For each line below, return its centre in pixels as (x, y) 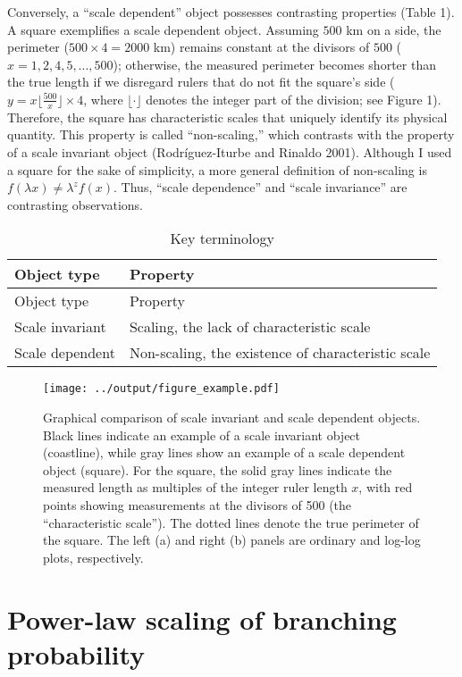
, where (103, 99)
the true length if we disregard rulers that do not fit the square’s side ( (201, 82)
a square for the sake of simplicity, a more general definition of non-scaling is (217, 169)
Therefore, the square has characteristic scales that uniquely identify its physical (227, 117)
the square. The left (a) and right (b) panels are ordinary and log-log (232, 540)
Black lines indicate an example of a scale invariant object (202, 435)
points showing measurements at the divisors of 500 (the (197, 504)
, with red (386, 487)
